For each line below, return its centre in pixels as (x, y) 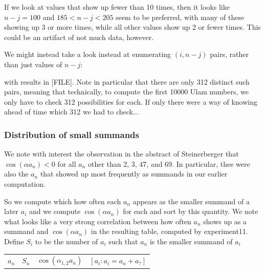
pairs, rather (229, 54)
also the (16, 174)
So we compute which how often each (63, 201)
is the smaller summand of (191, 241)
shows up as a (225, 221)
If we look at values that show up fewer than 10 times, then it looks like (117, 7)
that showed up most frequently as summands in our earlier (134, 174)
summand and (26, 231)
